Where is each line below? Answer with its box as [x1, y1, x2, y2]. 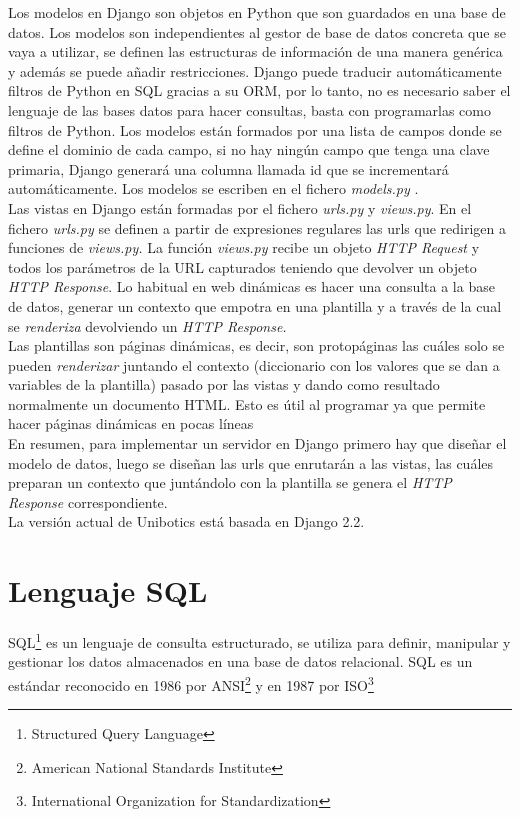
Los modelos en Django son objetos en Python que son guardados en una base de [8, 2, 506, 22]
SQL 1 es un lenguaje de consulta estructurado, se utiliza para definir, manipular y [8, 629, 511, 652]
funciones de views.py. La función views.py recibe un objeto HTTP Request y [8, 237, 480, 258]
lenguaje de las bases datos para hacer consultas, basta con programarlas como [8, 99, 491, 120]
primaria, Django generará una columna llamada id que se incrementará [8, 158, 449, 179]
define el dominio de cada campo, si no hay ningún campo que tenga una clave [8, 139, 490, 160]
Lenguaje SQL [8, 570, 208, 611]
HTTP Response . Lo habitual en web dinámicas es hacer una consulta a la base [8, 276, 495, 297]
